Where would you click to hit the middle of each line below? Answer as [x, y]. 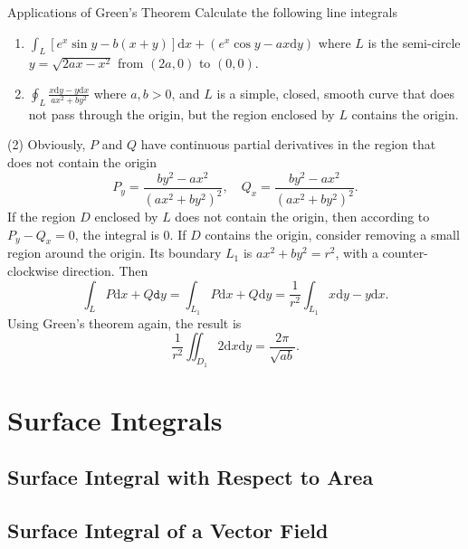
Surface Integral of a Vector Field [168, 530]
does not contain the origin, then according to [302, 217]
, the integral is [117, 234]
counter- [405, 253]
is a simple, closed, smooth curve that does [335, 93]
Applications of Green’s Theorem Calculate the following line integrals [202, 12]
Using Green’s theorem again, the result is [124, 322]
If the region [42, 217]
